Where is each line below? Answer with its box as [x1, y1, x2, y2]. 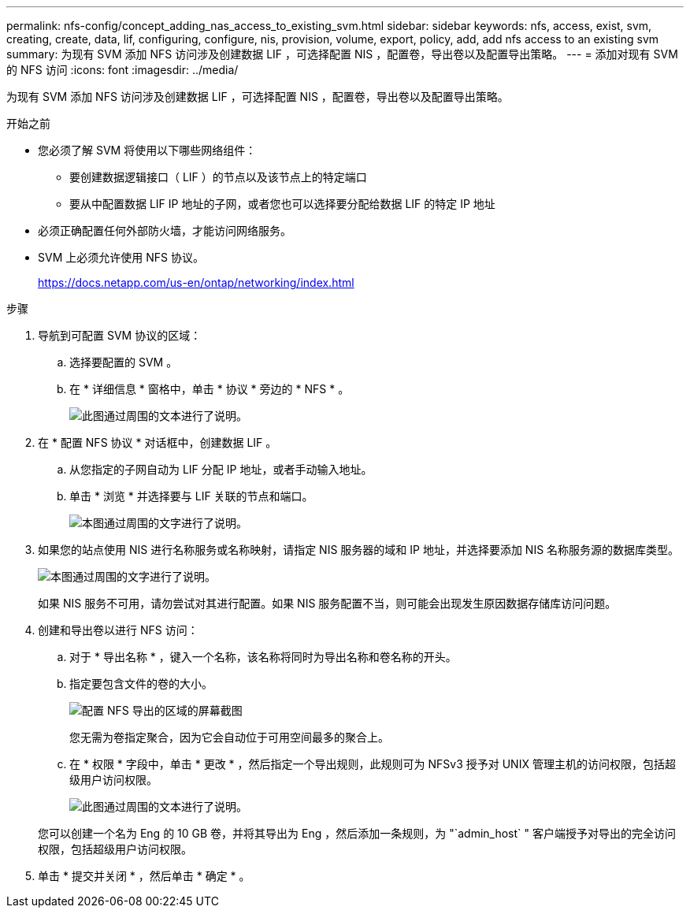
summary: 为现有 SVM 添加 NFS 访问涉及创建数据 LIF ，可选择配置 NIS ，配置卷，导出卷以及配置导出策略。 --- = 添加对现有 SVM [6, 47, 678, 61]
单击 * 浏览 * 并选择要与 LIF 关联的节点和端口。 [69, 489, 313, 503]
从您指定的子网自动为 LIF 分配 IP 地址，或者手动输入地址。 [69, 463, 373, 476]
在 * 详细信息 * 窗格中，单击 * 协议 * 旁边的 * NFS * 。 [69, 382, 350, 396]
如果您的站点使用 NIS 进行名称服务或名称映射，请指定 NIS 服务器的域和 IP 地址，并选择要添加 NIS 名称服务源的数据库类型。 [38, 543, 680, 556]
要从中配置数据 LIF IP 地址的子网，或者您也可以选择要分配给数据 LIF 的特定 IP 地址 [69, 197, 495, 210]
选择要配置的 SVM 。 [69, 355, 178, 369]
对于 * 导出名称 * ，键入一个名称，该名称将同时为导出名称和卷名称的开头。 [69, 650, 457, 663]
